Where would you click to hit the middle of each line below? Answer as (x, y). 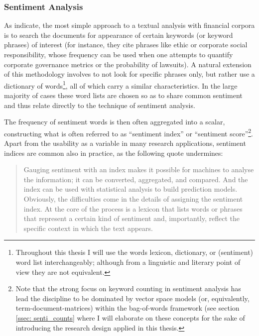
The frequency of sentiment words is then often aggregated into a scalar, (115, 122)
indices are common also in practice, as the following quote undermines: (114, 153)
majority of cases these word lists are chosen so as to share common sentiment (123, 95)
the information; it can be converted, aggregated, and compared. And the (136, 179)
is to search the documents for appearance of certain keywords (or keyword (119, 35)
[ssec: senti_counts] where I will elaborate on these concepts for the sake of (130, 317)
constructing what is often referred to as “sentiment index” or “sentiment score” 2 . (129, 132)
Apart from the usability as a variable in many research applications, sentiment (125, 143)
